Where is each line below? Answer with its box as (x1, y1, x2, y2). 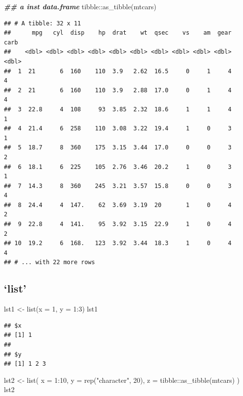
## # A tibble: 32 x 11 (4, 20, 81, 27)
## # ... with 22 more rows (4, 259, 95, 266)
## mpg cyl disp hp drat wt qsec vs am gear (4, 29, 232, 37)
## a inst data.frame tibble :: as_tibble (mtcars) (4, 1, 156, 11)
